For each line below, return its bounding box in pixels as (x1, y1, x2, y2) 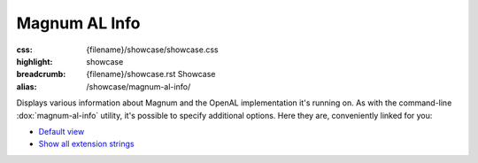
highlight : (16, 56, 53, 66)
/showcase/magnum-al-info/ (86, 81, 191, 92)
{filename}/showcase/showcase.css (86, 44, 219, 55)
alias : (16, 81, 37, 92)
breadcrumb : (16, 69, 66, 80)
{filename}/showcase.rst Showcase (86, 69, 216, 80)
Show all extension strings (38, 138, 135, 150)
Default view (38, 126, 85, 136)
